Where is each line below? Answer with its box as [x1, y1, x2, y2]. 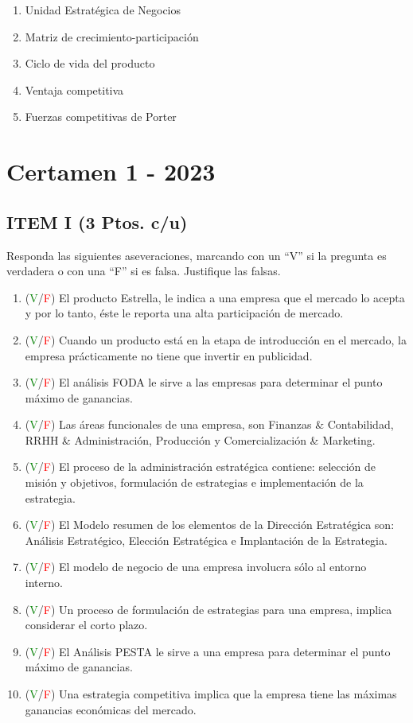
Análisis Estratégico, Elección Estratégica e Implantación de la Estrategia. [25, 531, 388, 548]
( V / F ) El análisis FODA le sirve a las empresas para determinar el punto [25, 374, 383, 391]
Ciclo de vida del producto [25, 55, 155, 72]
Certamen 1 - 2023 [6, 155, 216, 188]
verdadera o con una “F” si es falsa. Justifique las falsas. [6, 262, 281, 279]
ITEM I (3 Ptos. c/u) [6, 209, 188, 234]
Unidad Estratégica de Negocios [25, 2, 181, 17]
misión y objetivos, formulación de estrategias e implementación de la [25, 474, 364, 491]
